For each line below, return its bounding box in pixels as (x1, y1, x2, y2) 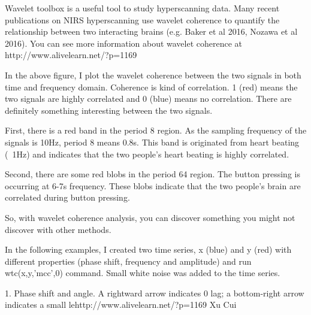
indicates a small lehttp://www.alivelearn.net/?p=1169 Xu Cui (5, 298, 237, 311)
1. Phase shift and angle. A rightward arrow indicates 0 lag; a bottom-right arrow (5, 286, 304, 299)
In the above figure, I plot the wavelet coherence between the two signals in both (5, 68, 301, 81)
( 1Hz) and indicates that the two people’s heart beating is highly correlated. (5, 147, 289, 160)
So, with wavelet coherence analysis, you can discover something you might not (5, 211, 295, 223)
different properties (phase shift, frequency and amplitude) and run (5, 255, 252, 267)
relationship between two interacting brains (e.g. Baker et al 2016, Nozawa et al (5, 25, 298, 38)
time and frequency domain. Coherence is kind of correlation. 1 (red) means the (5, 80, 298, 93)
